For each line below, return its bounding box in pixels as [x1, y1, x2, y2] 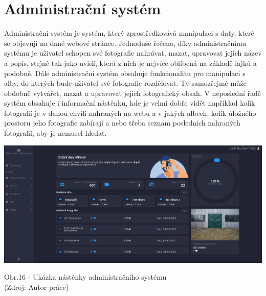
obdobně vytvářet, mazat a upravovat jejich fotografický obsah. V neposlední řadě [4, 87, 261, 98]
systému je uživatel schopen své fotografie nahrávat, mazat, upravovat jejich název [4, 47, 262, 58]
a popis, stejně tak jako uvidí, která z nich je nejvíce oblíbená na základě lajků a [4, 57, 257, 68]
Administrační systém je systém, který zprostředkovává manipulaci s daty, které [4, 28, 254, 38]
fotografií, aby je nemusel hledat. [4, 128, 107, 138]
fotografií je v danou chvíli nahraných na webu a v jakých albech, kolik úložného [4, 107, 256, 118]
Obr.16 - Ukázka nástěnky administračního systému [4, 272, 167, 282]
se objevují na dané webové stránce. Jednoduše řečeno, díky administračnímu [4, 37, 247, 48]
